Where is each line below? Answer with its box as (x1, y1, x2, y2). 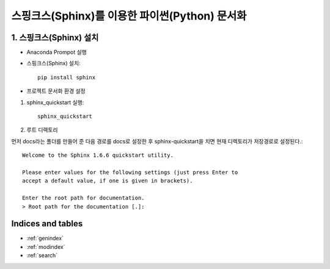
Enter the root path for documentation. (22, 195, 145, 201)
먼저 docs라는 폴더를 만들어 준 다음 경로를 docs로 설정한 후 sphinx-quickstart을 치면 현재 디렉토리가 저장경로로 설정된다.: (11, 137, 303, 145)
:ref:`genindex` (26, 235, 64, 242)
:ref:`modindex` (26, 243, 65, 250)
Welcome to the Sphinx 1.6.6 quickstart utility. (22, 152, 174, 159)
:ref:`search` (26, 252, 58, 259)
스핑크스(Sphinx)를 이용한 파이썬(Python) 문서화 (11, 9, 247, 23)
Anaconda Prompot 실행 (26, 49, 87, 56)
